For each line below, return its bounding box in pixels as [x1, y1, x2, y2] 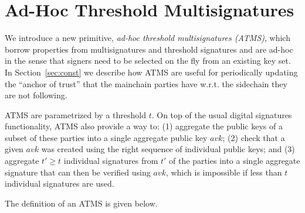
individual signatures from [63, 154, 158, 167]
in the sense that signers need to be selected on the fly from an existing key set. [5, 54, 291, 67]
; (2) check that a [222, 131, 285, 143]
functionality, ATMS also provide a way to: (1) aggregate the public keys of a [5, 120, 283, 132]
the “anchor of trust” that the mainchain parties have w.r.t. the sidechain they [5, 77, 287, 90]
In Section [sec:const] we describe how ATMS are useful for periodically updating [5, 66, 298, 78]
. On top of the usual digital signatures [151, 108, 292, 121]
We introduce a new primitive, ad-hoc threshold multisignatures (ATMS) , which [5, 32, 290, 44]
